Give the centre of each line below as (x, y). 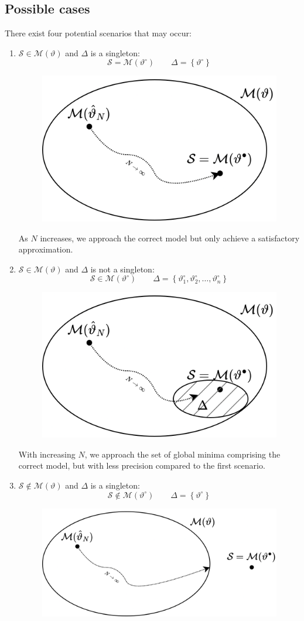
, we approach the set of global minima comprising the (182, 454)
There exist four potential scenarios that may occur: (98, 33)
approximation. (46, 249)
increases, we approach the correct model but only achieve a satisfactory (170, 238)
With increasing (47, 454)
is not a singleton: (122, 269)
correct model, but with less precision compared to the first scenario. (142, 465)
